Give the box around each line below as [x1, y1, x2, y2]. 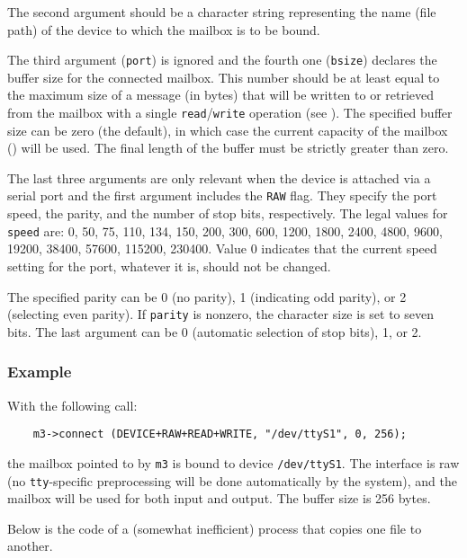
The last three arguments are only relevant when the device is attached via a [7, 168, 431, 187]
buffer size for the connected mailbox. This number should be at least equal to [7, 67, 440, 86]
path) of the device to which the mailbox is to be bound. [7, 20, 320, 39]
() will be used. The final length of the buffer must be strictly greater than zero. [7, 138, 449, 157]
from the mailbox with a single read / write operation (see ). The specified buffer [7, 103, 453, 122]
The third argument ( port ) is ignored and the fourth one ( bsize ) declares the [7, 50, 437, 69]
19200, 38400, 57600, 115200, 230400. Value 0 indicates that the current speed [7, 239, 437, 258]
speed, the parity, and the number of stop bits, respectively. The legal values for [7, 204, 448, 223]
